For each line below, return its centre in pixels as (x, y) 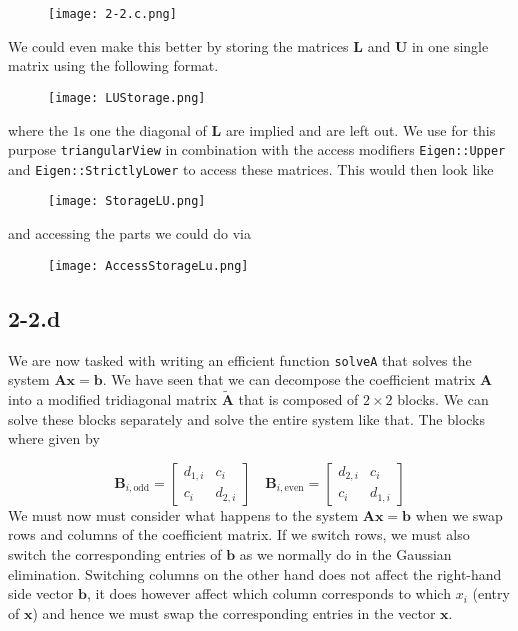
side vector (41, 593)
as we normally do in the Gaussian (345, 553)
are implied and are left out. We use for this (360, 129)
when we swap (459, 514)
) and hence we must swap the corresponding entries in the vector (234, 612)
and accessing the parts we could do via (129, 233)
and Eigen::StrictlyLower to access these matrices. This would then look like (251, 168)
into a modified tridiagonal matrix (112, 398)
